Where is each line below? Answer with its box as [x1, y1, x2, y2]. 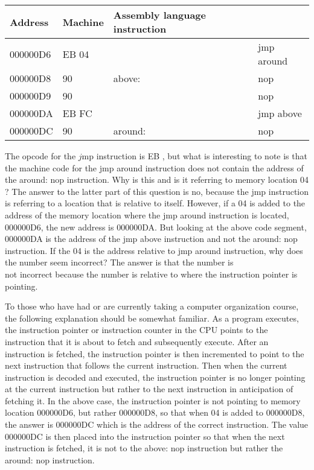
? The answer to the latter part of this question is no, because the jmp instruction [5, 185, 309, 197]
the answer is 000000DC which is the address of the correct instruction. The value [5, 418, 309, 431]
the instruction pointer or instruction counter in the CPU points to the [5, 323, 268, 336]
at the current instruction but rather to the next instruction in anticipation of [5, 383, 293, 395]
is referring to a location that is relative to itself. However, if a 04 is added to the [5, 197, 306, 209]
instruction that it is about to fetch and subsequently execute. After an [5, 335, 269, 348]
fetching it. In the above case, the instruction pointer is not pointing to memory [5, 394, 301, 407]
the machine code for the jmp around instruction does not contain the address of [5, 161, 304, 174]
